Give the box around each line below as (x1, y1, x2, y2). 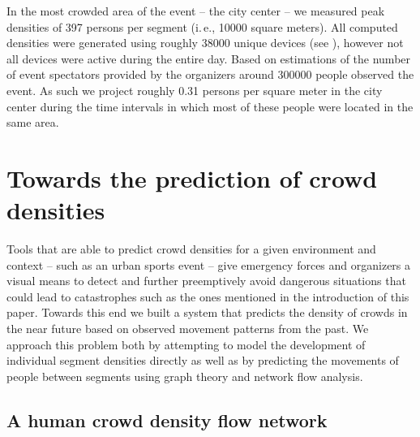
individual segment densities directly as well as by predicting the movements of (6, 352, 399, 369)
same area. (6, 114, 59, 131)
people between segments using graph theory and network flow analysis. (6, 367, 363, 384)
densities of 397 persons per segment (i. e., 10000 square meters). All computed (6, 18, 398, 35)
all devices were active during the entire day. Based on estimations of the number (6, 50, 411, 67)
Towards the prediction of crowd (6, 161, 378, 194)
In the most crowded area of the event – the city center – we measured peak (6, 2, 385, 19)
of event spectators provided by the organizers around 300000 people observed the (6, 66, 414, 83)
